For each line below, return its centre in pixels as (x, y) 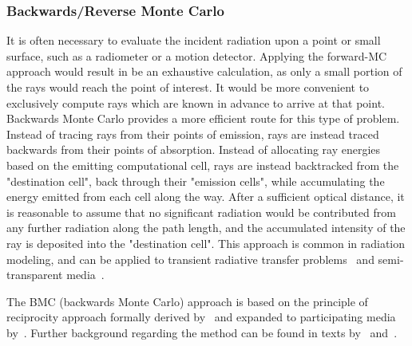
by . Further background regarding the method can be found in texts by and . (202, 332)
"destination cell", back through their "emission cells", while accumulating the (196, 181)
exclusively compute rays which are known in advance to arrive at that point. (196, 102)
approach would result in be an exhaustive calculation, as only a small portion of (204, 71)
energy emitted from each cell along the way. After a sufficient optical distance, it (206, 197)
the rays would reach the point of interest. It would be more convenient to (188, 87)
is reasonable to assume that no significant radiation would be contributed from (201, 212)
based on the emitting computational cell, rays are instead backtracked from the (203, 165)
